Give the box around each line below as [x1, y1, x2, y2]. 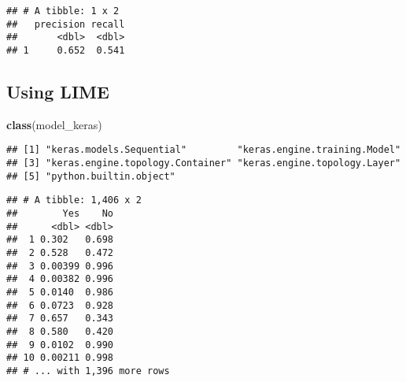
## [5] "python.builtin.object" [6, 170, 175, 182]
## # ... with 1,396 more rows [6, 365, 170, 376]
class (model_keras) [6, 116, 102, 132]
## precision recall [6, 18, 125, 30]
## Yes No [6, 208, 114, 220]
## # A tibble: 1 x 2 [6, 6, 120, 17]
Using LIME [6, 80, 109, 104]
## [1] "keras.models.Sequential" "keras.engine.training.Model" [6, 144, 401, 156]
